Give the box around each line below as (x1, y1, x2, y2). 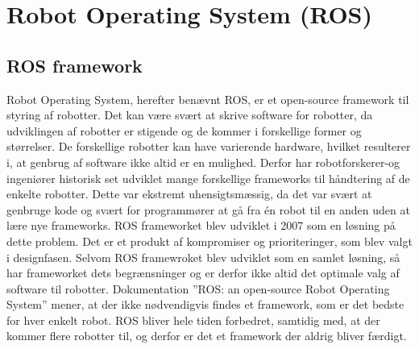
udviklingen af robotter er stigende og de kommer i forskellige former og (6, 122, 362, 139)
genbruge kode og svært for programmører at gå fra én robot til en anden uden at (6, 201, 410, 218)
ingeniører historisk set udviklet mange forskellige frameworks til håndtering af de (6, 169, 410, 186)
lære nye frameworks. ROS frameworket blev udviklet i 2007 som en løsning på (6, 217, 396, 234)
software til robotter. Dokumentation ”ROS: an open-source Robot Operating (6, 280, 390, 297)
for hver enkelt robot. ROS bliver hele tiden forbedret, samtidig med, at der (6, 311, 380, 328)
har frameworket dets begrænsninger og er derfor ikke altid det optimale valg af (6, 264, 400, 281)
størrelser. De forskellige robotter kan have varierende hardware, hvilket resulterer (6, 138, 411, 155)
